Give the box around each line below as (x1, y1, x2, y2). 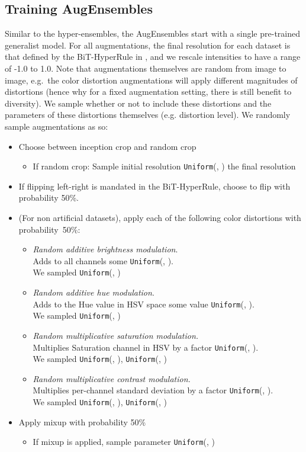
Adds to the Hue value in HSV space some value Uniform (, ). (33, 297, 255, 310)
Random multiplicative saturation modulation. (33, 329, 199, 341)
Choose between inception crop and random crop (18, 140, 197, 152)
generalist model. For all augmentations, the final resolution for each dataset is (5, 39, 291, 51)
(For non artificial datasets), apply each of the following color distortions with (18, 211, 301, 223)
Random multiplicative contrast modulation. (33, 372, 191, 384)
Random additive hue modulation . (33, 286, 154, 299)
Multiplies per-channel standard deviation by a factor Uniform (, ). (33, 384, 273, 396)
